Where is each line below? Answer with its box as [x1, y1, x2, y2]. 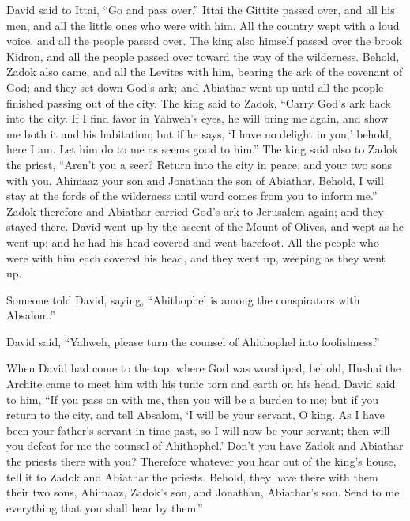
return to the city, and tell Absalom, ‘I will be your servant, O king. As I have [6, 406, 385, 423]
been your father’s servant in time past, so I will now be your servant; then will [6, 421, 390, 438]
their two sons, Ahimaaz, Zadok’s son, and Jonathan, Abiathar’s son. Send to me [6, 484, 400, 500]
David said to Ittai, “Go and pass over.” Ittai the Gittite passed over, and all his [6, 2, 395, 17]
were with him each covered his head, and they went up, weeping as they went [6, 249, 386, 266]
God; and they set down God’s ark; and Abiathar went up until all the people [6, 78, 384, 95]
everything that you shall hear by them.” [6, 499, 203, 515]
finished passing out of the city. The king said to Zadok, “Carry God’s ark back [6, 94, 391, 111]
